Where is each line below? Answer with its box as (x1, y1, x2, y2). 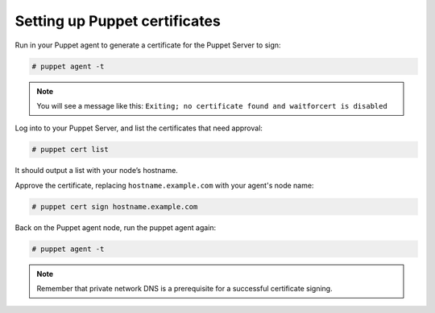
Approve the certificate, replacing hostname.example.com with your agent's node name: (14, 180, 314, 190)
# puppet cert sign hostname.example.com (31, 202, 198, 211)
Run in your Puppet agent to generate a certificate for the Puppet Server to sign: (14, 40, 281, 50)
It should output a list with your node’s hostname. (14, 166, 179, 175)
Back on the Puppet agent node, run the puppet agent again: (14, 222, 217, 233)
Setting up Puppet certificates (14, 12, 221, 30)
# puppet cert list (31, 145, 109, 154)
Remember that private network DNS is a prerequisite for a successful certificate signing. (36, 283, 333, 293)
